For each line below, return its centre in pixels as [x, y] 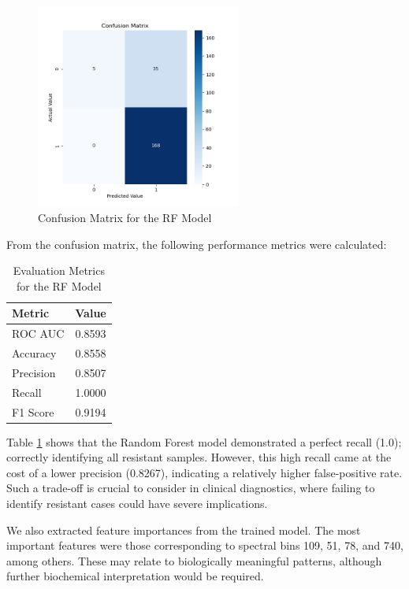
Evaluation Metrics [59, 270]
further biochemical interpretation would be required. [135, 576]
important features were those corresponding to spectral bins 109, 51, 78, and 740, [205, 545]
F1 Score [33, 411]
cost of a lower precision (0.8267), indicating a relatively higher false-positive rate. [204, 472]
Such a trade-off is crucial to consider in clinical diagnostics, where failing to [191, 488]
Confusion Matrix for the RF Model [125, 217]
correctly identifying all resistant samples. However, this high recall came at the [199, 457]
